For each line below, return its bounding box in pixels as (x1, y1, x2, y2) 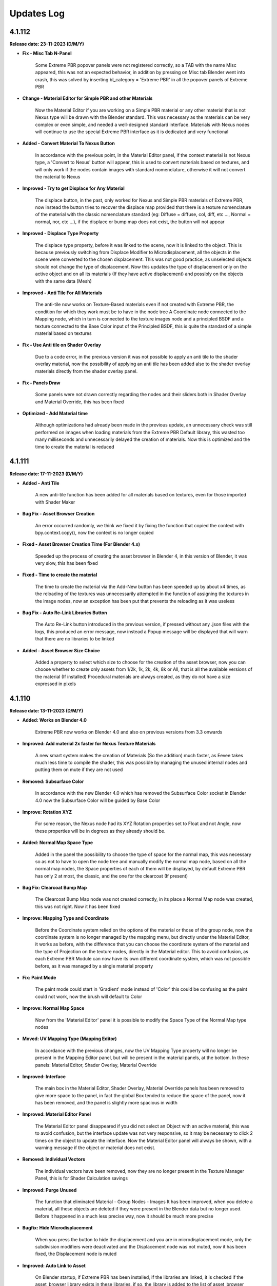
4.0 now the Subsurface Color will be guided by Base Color (35, 797, 161, 803)
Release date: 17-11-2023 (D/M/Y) (9, 471, 83, 477)
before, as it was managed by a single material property (35, 962, 153, 969)
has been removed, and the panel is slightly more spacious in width (35, 1100, 178, 1106)
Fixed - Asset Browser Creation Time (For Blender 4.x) (22, 541, 141, 547)
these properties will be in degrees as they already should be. (35, 828, 166, 834)
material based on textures (35, 330, 92, 336)
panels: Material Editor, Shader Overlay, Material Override (35, 1062, 157, 1068)
